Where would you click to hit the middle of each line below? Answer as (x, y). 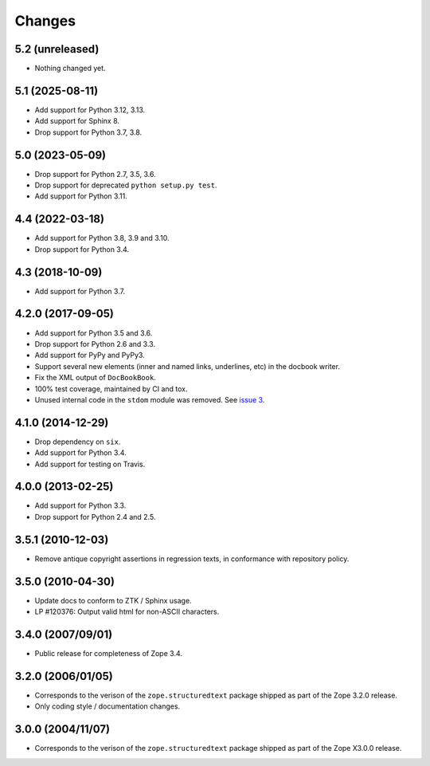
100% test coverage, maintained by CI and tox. (111, 389)
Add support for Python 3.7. (80, 291)
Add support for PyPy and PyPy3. (90, 356)
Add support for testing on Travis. (90, 464)
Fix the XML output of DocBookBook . (96, 378)
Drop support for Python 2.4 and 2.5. (95, 517)
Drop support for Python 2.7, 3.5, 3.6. (95, 174)
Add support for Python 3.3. (80, 505)
